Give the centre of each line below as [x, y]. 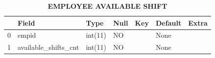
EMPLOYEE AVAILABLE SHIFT [107, 6]
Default [169, 22]
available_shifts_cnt [48, 47]
